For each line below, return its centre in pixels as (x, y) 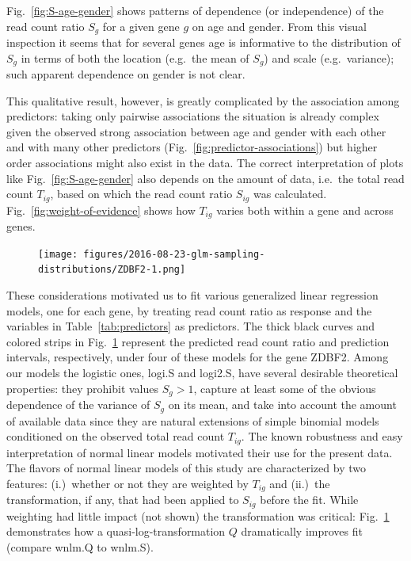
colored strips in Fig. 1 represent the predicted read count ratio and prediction (198, 341)
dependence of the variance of (78, 405)
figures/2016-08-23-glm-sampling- (174, 254)
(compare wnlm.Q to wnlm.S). (80, 546)
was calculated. (290, 194)
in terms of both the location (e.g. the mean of (135, 57)
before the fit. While (309, 500)
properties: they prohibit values (83, 388)
